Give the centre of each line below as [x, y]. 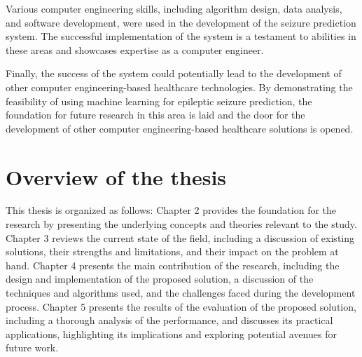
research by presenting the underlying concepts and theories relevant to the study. [181, 224]
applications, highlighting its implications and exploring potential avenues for [171, 334]
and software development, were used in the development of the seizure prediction [181, 22]
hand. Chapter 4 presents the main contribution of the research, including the [173, 265]
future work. [32, 348]
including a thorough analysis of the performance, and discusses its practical [169, 320]
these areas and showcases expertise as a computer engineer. [135, 49]
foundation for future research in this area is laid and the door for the [155, 115]
